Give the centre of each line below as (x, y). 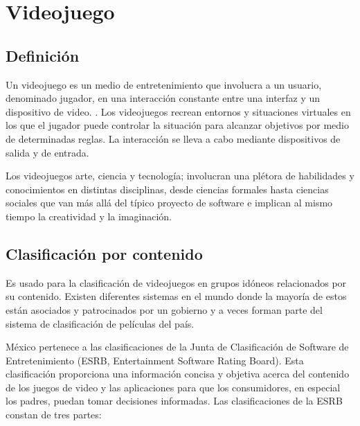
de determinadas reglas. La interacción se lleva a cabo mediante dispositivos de (173, 138)
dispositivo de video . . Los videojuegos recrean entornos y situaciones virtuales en (178, 111)
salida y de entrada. (47, 152)
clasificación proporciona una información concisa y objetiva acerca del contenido (178, 374)
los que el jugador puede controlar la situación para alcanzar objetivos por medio (177, 125)
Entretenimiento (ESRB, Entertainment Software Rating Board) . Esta (155, 360)
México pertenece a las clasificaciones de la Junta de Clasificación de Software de (177, 347)
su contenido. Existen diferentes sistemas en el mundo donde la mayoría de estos (176, 296)
